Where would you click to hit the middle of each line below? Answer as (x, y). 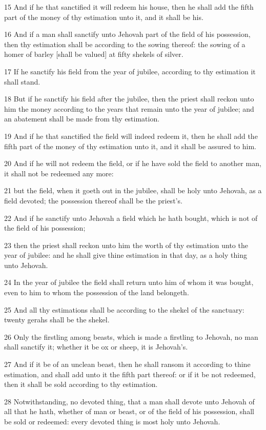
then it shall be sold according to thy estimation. (81, 384)
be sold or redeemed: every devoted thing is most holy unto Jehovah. (112, 421)
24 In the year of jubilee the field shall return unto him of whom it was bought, (129, 282)
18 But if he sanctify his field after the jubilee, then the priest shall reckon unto (129, 99)
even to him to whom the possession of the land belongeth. (97, 292)
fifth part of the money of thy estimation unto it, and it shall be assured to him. (130, 146)
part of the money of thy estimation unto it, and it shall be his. (104, 17)
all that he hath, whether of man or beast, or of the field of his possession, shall (129, 411)
